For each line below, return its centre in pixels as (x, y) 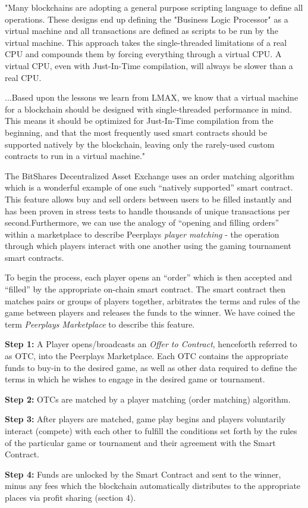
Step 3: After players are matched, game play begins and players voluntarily (145, 419)
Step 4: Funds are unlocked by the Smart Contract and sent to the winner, (143, 474)
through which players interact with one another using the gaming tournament (148, 246)
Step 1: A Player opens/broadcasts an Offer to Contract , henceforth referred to (151, 344)
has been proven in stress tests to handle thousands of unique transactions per (147, 211)
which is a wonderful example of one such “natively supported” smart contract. (149, 187)
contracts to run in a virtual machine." (75, 156)
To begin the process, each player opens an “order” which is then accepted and (149, 277)
